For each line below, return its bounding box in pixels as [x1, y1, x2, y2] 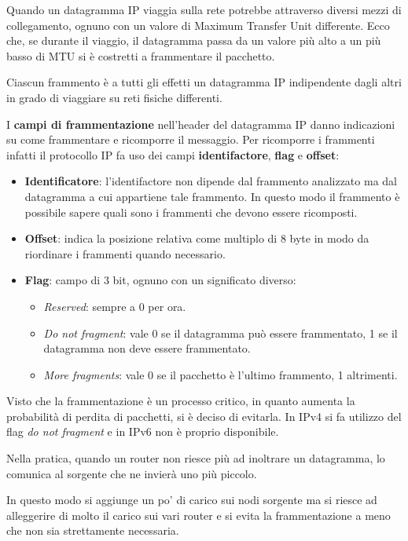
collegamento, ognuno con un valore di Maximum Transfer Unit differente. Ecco [6, 16, 390, 33]
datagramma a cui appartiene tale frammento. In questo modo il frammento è [24, 188, 400, 204]
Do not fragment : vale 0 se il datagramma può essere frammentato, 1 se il [43, 324, 398, 341]
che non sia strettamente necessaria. [6, 522, 179, 539]
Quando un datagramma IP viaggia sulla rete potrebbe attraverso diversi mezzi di [6, 2, 402, 17]
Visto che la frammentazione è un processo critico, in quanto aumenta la [6, 393, 355, 409]
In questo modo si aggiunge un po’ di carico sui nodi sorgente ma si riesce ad [6, 492, 377, 508]
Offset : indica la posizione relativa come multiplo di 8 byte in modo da [24, 230, 369, 247]
